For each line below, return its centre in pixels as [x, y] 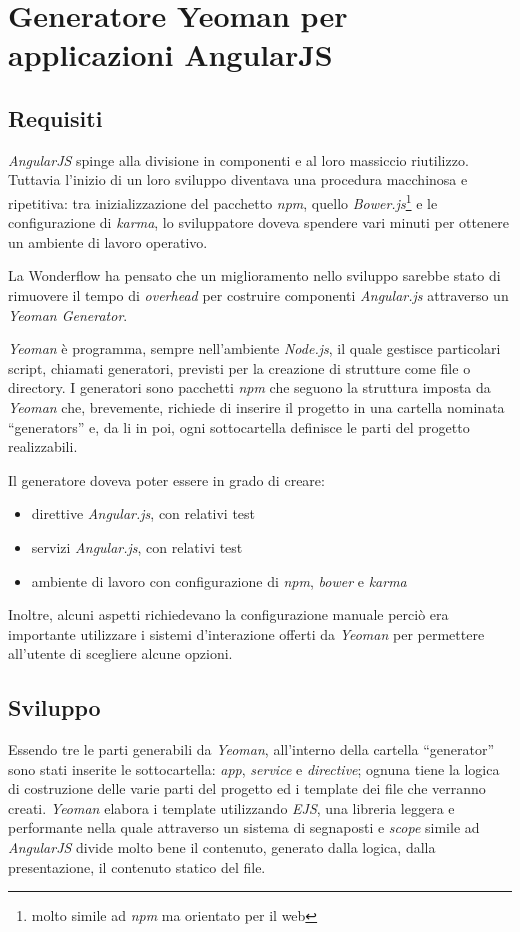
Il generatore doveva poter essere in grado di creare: [166, 479]
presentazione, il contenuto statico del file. [137, 866]
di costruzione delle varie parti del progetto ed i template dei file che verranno [247, 788]
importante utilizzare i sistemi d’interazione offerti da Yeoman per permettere [246, 633]
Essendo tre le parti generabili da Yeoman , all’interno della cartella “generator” [251, 749]
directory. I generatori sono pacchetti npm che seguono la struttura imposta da [249, 387]
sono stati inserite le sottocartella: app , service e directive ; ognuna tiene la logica [254, 768]
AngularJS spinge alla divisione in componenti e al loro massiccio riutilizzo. [238, 159]
